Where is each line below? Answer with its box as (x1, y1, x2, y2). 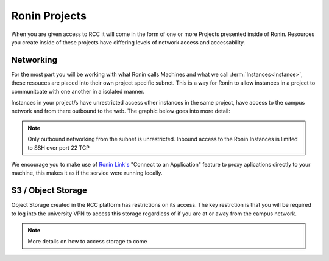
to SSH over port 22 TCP (27, 144, 90, 151)
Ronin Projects (11, 9, 87, 23)
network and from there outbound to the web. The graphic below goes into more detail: (11, 107, 231, 115)
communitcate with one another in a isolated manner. (11, 88, 145, 95)
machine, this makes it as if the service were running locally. (11, 169, 163, 176)
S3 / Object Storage (11, 186, 88, 196)
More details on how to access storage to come (27, 238, 147, 245)
